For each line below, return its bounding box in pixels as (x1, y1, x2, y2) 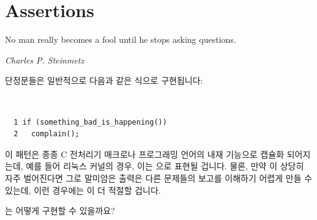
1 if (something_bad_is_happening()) (13, 117, 167, 127)
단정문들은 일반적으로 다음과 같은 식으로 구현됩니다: (5, 74, 203, 87)
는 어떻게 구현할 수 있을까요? (5, 204, 115, 217)
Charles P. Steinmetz (5, 53, 84, 66)
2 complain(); (13, 130, 80, 139)
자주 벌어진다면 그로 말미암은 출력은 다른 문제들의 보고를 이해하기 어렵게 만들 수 (5, 171, 313, 184)
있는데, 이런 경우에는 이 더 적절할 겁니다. (5, 183, 161, 196)
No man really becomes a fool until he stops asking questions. (5, 33, 236, 46)
